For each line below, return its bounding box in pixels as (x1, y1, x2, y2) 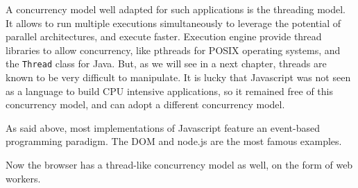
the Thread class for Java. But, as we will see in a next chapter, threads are (6, 56, 327, 71)
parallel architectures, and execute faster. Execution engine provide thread (6, 29, 322, 44)
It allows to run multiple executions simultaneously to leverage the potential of (6, 15, 341, 30)
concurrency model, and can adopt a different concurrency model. (6, 97, 285, 112)
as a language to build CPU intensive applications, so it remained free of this (6, 83, 333, 98)
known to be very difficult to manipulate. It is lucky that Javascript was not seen (6, 70, 351, 85)
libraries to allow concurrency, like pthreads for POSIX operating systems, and (6, 42, 341, 57)
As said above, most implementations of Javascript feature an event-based (6, 120, 320, 135)
